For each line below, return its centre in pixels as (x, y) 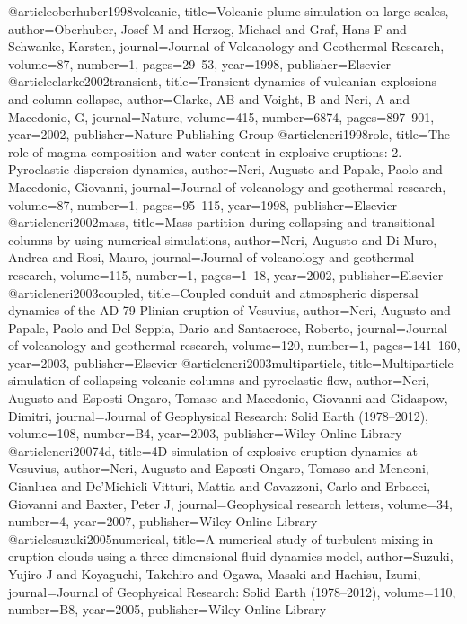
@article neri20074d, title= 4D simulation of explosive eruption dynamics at (213, 450)
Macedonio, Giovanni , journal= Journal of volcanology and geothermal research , (227, 186)
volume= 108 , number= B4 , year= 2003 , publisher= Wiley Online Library (205, 433)
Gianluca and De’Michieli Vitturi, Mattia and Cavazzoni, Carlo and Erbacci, (220, 486)
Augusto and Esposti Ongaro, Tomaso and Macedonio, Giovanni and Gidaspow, (228, 398)
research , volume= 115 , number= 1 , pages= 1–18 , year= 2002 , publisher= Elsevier (226, 274)
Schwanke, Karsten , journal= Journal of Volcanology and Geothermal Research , (226, 46)
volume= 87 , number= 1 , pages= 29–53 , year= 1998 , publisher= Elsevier (200, 63)
